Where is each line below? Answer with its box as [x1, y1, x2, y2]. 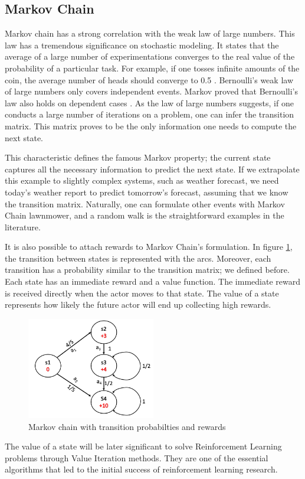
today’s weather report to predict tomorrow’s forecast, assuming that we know [5, 185, 288, 198]
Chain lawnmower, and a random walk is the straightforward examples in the [5, 209, 284, 221]
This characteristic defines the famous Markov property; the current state [5, 151, 271, 164]
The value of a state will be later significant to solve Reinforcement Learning [5, 440, 282, 452]
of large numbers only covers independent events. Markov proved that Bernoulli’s [5, 85, 298, 97]
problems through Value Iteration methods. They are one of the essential [5, 451, 268, 464]
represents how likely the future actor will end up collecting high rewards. [5, 298, 271, 311]
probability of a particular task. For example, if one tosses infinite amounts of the [5, 61, 300, 74]
